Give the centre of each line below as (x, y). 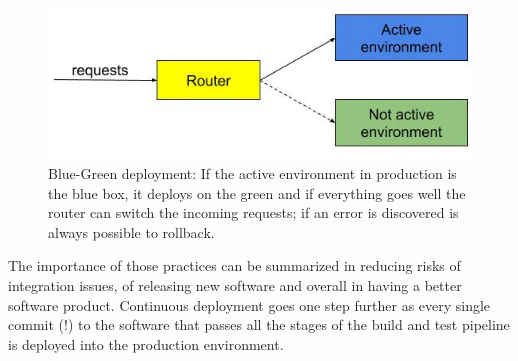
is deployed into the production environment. (146, 343)
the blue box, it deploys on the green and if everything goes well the (257, 192)
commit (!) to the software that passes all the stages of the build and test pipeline (259, 324)
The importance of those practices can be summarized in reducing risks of (234, 265)
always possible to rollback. (131, 231)
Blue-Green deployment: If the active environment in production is (252, 172)
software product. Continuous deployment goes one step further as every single (249, 304)
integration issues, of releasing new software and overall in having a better (235, 284)
